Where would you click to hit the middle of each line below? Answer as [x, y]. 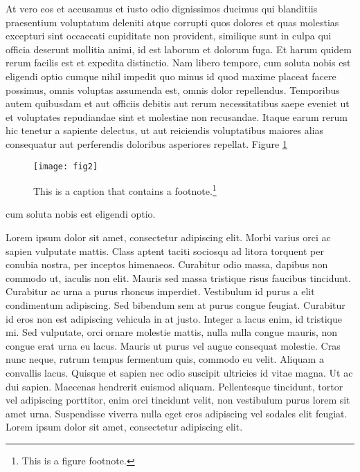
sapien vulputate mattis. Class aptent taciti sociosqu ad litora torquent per [165, 251]
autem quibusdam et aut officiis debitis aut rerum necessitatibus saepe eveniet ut [178, 103]
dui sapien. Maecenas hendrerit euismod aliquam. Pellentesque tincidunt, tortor [174, 386]
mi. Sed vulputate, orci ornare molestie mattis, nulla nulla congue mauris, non [172, 332]
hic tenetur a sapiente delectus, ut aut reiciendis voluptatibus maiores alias [165, 130]
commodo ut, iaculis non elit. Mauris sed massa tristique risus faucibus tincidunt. [178, 277]
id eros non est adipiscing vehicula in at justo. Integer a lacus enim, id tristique [174, 318]
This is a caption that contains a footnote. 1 [125, 190]
